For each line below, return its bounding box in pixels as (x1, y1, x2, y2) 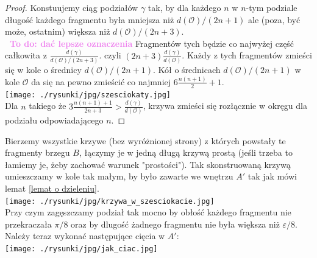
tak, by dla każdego (148, 1, 221, 13)
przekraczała (5, 217, 52, 230)
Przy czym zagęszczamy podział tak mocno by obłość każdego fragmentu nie (5, 206, 291, 218)
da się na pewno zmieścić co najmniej (31, 75, 171, 88)
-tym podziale (246, 1, 297, 13)
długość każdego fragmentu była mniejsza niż (5, 13, 174, 26)
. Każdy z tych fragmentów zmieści (182, 49, 312, 61)
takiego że (29, 99, 66, 112)
